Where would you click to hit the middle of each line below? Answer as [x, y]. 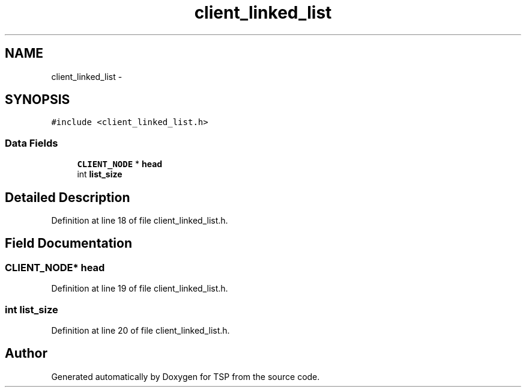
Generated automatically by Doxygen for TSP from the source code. [186, 376]
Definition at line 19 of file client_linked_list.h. [140, 289]
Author [26, 354]
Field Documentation [68, 243]
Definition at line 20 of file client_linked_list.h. [141, 330]
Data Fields [32, 143]
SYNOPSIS [38, 100]
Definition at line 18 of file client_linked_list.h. [140, 221]
